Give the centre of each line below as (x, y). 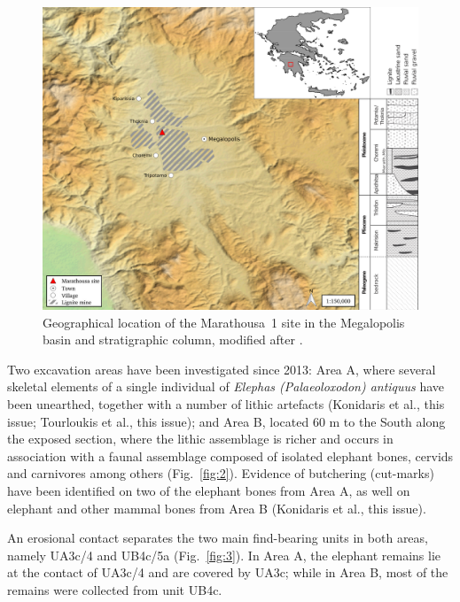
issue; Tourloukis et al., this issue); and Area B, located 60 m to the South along (226, 421)
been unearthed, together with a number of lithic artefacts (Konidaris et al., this (226, 403)
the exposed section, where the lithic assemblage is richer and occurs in (200, 439)
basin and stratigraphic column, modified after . (173, 340)
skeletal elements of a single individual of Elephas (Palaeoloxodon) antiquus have (226, 386)
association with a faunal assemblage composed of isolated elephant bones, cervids (230, 455)
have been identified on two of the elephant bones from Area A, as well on (209, 490)
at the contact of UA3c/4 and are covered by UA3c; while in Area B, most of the (228, 572)
